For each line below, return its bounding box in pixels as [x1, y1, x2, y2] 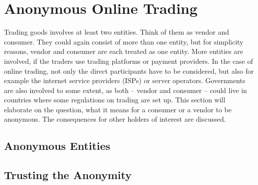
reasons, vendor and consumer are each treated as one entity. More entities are [4, 46, 243, 56]
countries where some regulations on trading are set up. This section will [4, 94, 226, 105]
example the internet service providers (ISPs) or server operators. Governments [4, 75, 246, 86]
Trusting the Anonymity [4, 167, 132, 183]
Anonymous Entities [4, 138, 110, 153]
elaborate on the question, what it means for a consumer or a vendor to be [4, 104, 232, 114]
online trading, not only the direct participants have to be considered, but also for [4, 65, 254, 76]
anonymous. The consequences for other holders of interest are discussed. [4, 114, 226, 124]
